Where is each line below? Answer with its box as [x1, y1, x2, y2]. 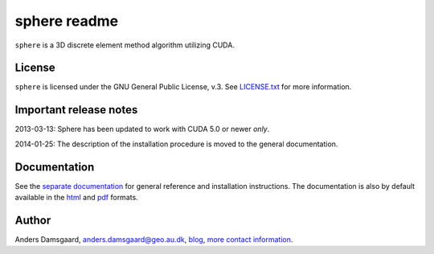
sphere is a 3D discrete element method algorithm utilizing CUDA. [14, 40, 235, 50]
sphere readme [14, 12, 119, 30]
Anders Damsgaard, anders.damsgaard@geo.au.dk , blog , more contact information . [14, 234, 293, 244]
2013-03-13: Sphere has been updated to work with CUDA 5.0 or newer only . [14, 125, 270, 134]
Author [14, 213, 51, 227]
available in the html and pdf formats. [14, 193, 138, 203]
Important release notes [14, 103, 138, 117]
